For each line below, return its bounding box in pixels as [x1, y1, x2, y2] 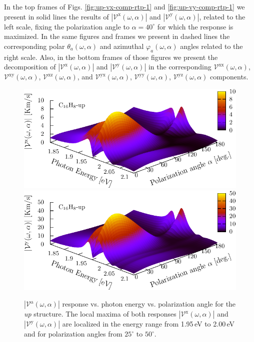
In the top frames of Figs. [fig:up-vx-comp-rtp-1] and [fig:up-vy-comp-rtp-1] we [4, 1, 245, 11]
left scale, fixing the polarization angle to [4, 21, 129, 31]
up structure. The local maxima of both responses [24, 309, 176, 319]
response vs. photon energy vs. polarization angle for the [62, 299, 236, 309]
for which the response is [157, 21, 233, 31]
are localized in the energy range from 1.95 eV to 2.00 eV [62, 319, 235, 329]
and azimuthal [99, 40, 144, 51]
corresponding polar [4, 40, 65, 51]
